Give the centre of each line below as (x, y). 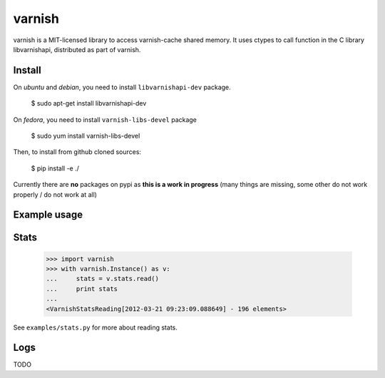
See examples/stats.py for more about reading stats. (95, 327)
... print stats (82, 288)
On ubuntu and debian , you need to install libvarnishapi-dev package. (122, 87)
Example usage (48, 215)
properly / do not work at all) (55, 194)
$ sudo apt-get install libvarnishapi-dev (89, 103)
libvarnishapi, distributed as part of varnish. (77, 49)
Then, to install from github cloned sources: (77, 152)
